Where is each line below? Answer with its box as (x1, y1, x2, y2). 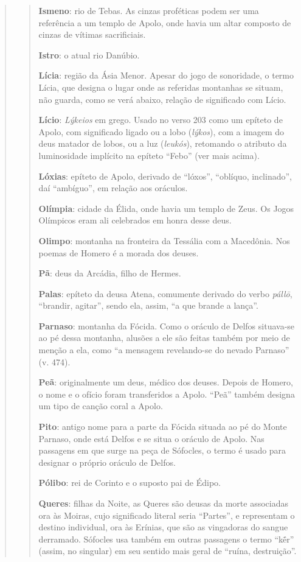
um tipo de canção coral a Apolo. (38, 399, 163, 412)
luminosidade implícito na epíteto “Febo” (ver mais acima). (38, 149, 260, 161)
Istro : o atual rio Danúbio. (38, 48, 140, 61)
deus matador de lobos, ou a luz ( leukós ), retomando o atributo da (38, 137, 287, 150)
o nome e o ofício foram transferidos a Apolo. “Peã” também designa (38, 387, 295, 400)
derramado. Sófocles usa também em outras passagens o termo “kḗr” (38, 532, 294, 545)
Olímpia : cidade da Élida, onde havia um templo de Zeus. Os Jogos (38, 202, 294, 214)
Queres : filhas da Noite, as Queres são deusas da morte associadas (38, 497, 288, 509)
